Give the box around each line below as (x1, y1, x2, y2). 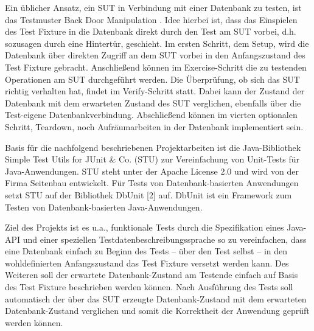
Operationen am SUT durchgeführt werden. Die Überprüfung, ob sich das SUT (5, 72, 300, 85)
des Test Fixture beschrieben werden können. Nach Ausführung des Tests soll (5, 280, 293, 293)
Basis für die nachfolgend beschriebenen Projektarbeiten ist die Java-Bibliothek (5, 141, 301, 153)
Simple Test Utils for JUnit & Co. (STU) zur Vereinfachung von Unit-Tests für (5, 153, 300, 165)
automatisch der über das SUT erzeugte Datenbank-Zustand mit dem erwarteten (5, 292, 307, 305)
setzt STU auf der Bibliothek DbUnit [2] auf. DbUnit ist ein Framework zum (5, 188, 292, 201)
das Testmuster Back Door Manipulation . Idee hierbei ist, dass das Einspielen (5, 13, 298, 26)
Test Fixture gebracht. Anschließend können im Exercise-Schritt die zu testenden (5, 60, 307, 73)
